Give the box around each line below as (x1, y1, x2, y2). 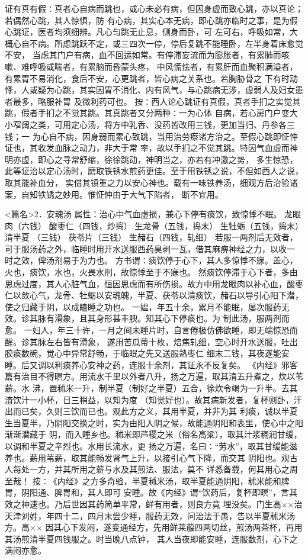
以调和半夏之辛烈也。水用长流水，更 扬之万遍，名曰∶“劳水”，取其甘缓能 (5, 439, 289, 452)
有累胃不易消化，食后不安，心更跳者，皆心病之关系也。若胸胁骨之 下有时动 (5, 72, 298, 84)
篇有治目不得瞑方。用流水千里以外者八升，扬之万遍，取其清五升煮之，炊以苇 (5, 370, 303, 382)
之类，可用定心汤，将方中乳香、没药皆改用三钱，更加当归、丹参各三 (29, 118, 295, 130)
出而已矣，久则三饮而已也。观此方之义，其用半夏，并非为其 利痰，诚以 (5, 405, 281, 417)
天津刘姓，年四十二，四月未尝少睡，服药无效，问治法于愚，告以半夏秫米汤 (5, 509, 295, 522)
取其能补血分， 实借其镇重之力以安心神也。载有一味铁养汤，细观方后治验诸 (5, 176, 298, 188)
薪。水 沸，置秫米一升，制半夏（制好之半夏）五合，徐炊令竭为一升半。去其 (5, 382, 298, 394)
